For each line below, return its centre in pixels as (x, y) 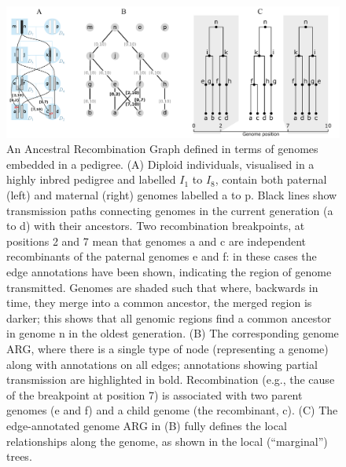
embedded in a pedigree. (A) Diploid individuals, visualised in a (160, 164)
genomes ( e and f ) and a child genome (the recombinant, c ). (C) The (172, 410)
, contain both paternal (271, 179)
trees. (19, 456)
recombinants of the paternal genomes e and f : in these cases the (162, 256)
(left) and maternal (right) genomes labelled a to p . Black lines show (172, 195)
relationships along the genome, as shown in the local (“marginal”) (167, 441)
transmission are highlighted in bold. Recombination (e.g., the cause (171, 379)
